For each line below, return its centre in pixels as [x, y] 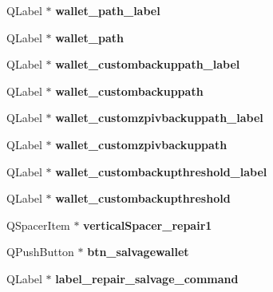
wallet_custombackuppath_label [148, 64]
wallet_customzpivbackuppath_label [159, 118]
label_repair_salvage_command [147, 278]
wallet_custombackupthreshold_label [161, 171]
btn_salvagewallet [138, 252]
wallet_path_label [108, 10]
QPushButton [40, 252]
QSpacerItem [38, 225]
